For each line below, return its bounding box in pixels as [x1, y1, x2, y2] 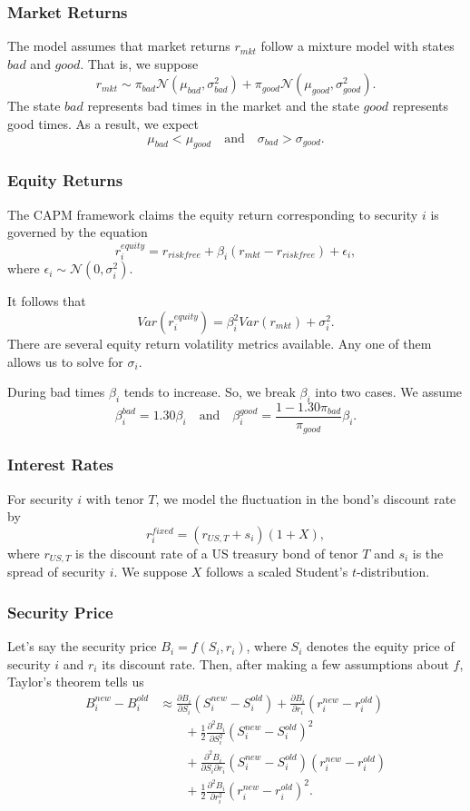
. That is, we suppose [80, 54, 199, 73]
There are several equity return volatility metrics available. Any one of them [7, 334, 432, 352]
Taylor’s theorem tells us [7, 672, 144, 691]
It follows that [7, 292, 86, 311]
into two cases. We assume [315, 382, 463, 401]
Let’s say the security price [7, 637, 157, 656]
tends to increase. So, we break [123, 382, 296, 401]
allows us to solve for [7, 351, 123, 371]
